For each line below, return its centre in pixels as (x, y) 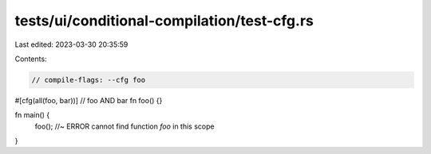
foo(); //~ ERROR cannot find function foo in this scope (125, 126)
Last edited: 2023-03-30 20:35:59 (71, 44)
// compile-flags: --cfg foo (89, 80)
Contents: (31, 59)
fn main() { (32, 115)
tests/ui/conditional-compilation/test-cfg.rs (164, 21)
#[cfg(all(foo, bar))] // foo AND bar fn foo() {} (89, 100)
